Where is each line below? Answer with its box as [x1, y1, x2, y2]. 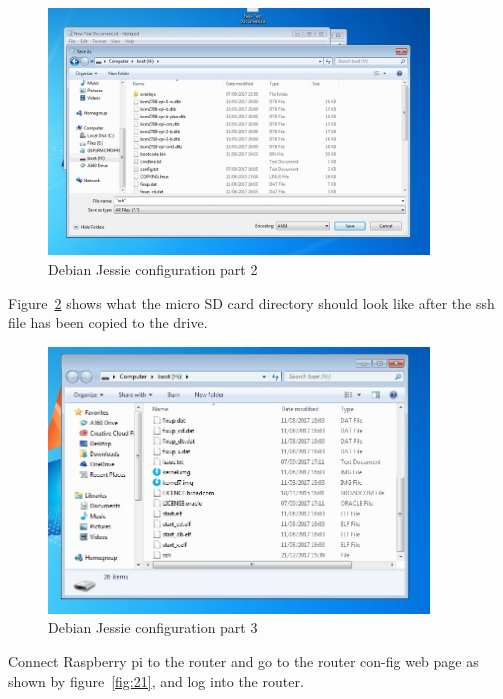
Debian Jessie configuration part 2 [48, 259, 258, 280]
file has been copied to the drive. [8, 312, 208, 333]
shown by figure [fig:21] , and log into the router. [8, 670, 304, 691]
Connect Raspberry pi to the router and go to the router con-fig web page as [8, 651, 479, 672]
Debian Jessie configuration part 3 [48, 617, 258, 638]
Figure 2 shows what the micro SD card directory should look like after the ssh [8, 292, 495, 313]
